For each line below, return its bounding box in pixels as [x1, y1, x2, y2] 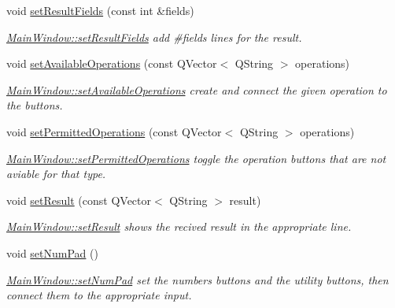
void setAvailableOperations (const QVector [6, 55, 217, 72]
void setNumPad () [6, 244, 98, 261]
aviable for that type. [6, 165, 106, 182]
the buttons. [6, 97, 63, 113]
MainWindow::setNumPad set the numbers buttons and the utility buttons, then [6, 271, 389, 288]
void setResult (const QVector [6, 191, 152, 208]
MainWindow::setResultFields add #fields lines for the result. [6, 28, 302, 45]
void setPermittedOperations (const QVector [6, 123, 222, 139]
